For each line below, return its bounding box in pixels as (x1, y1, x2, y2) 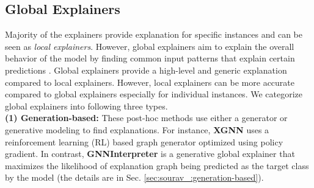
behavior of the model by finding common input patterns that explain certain (5, 52, 295, 64)
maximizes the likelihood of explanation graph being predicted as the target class (5, 159, 309, 172)
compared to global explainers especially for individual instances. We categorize (5, 88, 302, 100)
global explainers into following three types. (5, 99, 168, 112)
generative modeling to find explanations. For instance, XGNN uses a (5, 123, 269, 136)
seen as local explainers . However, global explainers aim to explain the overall (5, 40, 294, 52)
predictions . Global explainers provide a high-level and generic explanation (5, 63, 287, 76)
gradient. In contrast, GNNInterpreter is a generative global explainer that (5, 147, 295, 160)
